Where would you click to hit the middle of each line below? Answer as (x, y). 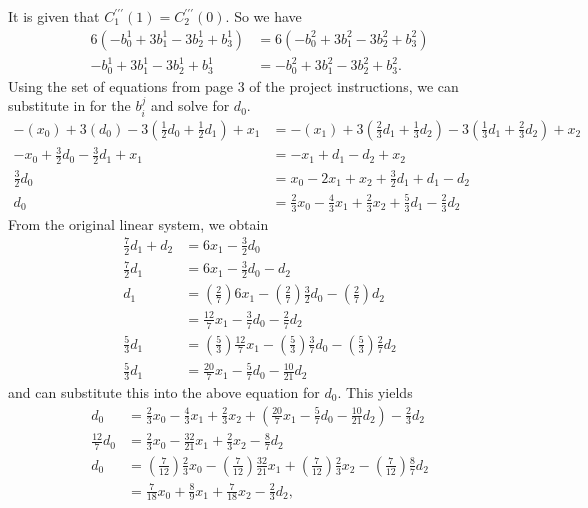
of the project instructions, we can (354, 85)
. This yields (375, 391)
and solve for (190, 105)
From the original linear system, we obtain (138, 223)
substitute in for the (69, 105)
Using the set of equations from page (121, 85)
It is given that (54, 16)
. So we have (263, 16)
